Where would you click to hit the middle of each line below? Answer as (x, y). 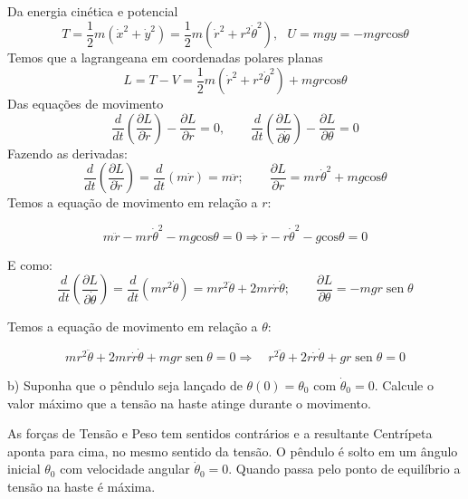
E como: (30, 264)
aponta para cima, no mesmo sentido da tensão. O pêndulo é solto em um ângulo (233, 451)
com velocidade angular (125, 469)
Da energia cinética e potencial (93, 11)
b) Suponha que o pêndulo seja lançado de (125, 385)
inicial (24, 469)
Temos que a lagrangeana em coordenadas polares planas (165, 58)
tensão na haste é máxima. (81, 486)
